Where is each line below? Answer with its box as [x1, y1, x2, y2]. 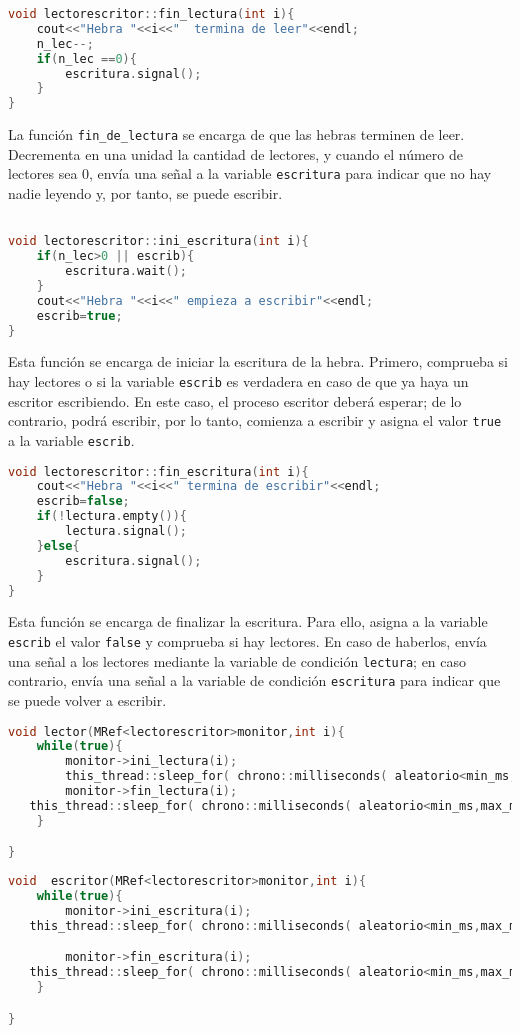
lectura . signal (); [65, 524, 187, 539]
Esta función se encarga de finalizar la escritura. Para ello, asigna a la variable [8, 611, 488, 632]
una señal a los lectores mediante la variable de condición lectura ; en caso [8, 650, 467, 671]
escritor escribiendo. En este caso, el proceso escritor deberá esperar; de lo [8, 390, 462, 411]
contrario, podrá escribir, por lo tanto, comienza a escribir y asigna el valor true [8, 410, 502, 431]
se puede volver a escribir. [8, 690, 167, 710]
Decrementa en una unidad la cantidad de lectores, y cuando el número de [8, 143, 463, 164]
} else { [36, 538, 80, 553]
